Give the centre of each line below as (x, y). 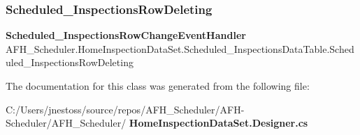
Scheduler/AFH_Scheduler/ (66, 123)
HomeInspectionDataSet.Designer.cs (218, 123)
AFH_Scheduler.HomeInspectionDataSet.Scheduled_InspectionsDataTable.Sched (180, 48)
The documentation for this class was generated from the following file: (158, 86)
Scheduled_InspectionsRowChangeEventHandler (126, 35)
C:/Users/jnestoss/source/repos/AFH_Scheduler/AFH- (125, 109)
